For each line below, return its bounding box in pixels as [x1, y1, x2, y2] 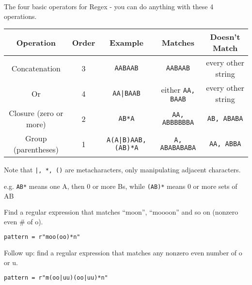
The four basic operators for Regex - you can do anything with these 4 [4, 1, 214, 11]
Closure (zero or [9, 107, 63, 119]
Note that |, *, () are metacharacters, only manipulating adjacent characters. [4, 165, 241, 175]
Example [110, 36, 143, 48]
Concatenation [11, 62, 61, 74]
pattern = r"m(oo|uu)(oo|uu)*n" [4, 274, 108, 282]
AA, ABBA [209, 140, 241, 148]
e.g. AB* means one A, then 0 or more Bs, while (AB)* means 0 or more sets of [4, 181, 237, 191]
